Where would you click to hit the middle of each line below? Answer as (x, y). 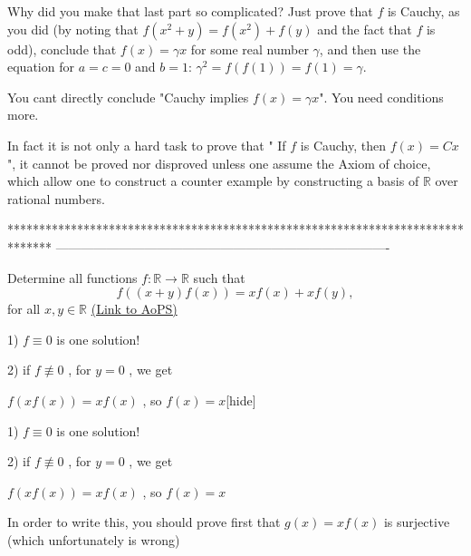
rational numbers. (56, 198)
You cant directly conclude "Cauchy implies (128, 97)
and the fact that (365, 29)
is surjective (417, 522)
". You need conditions (381, 97)
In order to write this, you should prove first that (144, 522)
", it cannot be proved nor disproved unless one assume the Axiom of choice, (219, 163)
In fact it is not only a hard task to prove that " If (147, 145)
